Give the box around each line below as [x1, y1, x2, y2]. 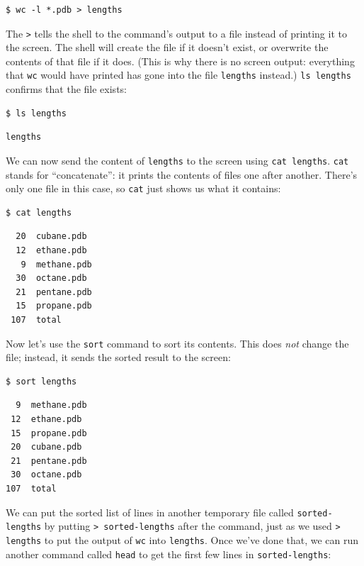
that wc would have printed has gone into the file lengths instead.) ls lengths [6, 67, 351, 82]
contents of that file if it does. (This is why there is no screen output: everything [6, 53, 355, 68]
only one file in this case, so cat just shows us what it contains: [6, 181, 281, 196]
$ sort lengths [6, 376, 77, 387]
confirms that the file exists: [6, 82, 127, 96]
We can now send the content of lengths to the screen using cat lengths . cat [6, 152, 349, 167]
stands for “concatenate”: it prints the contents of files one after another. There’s [6, 167, 358, 182]
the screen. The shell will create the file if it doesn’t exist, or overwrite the [6, 40, 329, 55]
